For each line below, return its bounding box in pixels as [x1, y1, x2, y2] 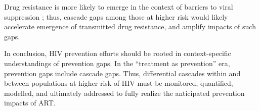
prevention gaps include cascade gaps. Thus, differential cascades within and [4, 68, 241, 78]
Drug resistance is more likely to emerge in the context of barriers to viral [4, 2, 233, 12]
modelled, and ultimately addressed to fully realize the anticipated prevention [4, 87, 245, 98]
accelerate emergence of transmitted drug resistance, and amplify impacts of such [4, 21, 256, 32]
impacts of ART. [4, 97, 56, 108]
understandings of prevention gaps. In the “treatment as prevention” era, [4, 58, 230, 68]
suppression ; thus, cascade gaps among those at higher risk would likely [4, 11, 228, 22]
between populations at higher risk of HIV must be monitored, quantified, [4, 78, 233, 88]
